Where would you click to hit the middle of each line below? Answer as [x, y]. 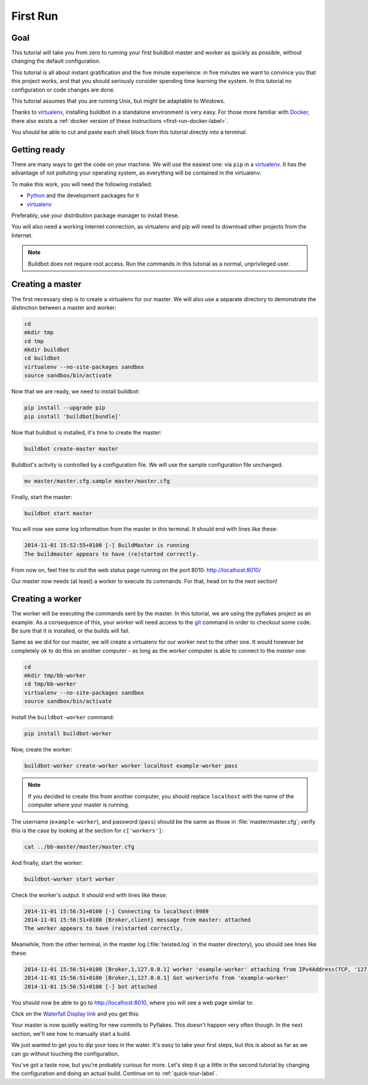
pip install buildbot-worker [68, 734]
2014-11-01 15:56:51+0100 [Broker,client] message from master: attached [137, 920]
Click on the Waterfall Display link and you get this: [75, 1014]
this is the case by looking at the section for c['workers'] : [87, 831]
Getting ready [38, 150]
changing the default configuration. [56, 61]
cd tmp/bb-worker [50, 684]
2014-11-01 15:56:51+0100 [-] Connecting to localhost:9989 [117, 911]
